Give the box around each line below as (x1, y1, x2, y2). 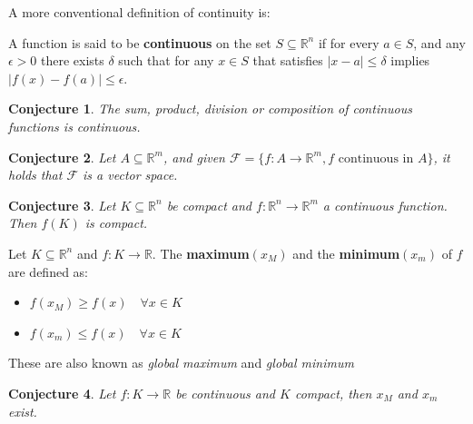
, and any (413, 33, 466, 52)
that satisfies (252, 51, 323, 70)
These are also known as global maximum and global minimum (8, 353, 354, 372)
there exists (41, 51, 104, 70)
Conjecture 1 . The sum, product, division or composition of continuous (8, 99, 412, 118)
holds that (8, 165, 63, 184)
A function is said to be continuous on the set (8, 33, 271, 52)
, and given (163, 147, 225, 166)
